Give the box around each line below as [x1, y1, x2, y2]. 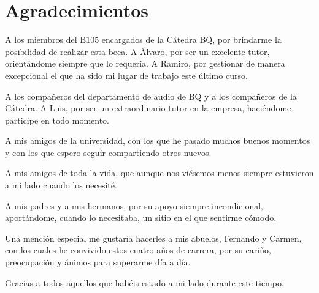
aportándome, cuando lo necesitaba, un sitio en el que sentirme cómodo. [5, 211, 277, 224]
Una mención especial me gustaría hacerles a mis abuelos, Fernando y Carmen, [5, 231, 302, 244]
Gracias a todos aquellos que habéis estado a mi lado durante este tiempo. [5, 276, 284, 289]
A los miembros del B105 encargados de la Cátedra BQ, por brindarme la [5, 33, 282, 46]
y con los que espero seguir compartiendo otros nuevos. [5, 146, 212, 158]
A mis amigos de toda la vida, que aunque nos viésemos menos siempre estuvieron [5, 166, 314, 179]
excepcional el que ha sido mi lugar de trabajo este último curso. [5, 69, 248, 81]
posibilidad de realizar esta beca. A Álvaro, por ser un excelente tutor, [5, 45, 270, 57]
